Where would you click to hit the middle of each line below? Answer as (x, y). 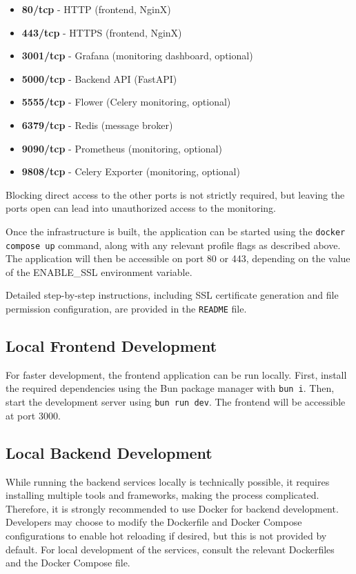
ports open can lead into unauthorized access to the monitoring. (141, 208)
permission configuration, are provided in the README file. (126, 309)
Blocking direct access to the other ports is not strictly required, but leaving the (175, 194)
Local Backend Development (109, 452)
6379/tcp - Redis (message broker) (97, 125)
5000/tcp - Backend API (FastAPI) (99, 78)
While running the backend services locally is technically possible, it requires (168, 481)
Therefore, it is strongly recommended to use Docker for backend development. (172, 508)
